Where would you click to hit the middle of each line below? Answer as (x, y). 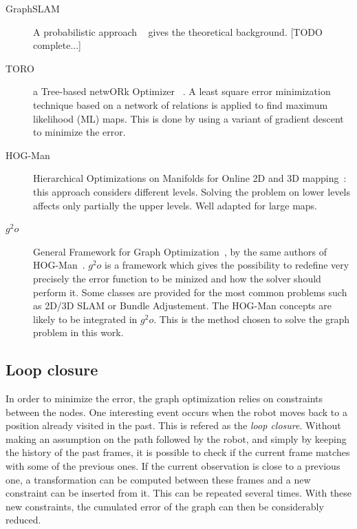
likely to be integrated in (85, 319)
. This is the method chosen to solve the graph (252, 319)
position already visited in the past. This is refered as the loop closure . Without (173, 425)
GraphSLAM (33, 8)
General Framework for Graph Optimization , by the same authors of (180, 251)
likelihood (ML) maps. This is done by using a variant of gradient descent (188, 118)
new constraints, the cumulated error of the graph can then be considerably (165, 506)
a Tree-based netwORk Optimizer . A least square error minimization (182, 91)
